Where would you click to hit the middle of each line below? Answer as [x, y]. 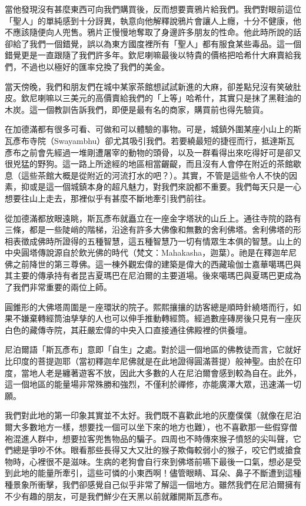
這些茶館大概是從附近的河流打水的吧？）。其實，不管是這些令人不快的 [155, 175]
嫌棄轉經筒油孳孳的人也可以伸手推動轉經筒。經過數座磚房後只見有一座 [157, 318]
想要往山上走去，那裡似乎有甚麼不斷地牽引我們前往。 [108, 198]
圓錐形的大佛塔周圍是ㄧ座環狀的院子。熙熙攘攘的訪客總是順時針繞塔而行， [149, 306]
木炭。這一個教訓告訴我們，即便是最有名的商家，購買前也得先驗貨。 [137, 109]
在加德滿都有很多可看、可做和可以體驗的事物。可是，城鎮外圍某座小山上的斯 [153, 129]
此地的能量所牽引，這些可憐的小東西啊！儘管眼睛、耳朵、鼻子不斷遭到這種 [157, 473]
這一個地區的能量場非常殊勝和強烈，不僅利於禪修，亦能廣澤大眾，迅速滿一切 [153, 384]
